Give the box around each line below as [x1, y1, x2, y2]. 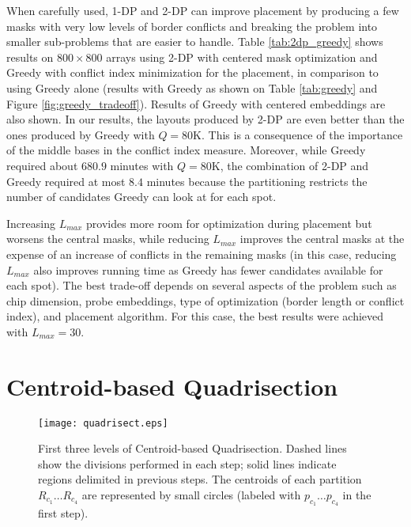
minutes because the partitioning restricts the [146, 173, 368, 189]
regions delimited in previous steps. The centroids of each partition [38, 471, 362, 487]
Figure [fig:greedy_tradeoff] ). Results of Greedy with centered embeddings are [6, 95, 386, 112]
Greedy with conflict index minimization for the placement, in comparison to [6, 64, 379, 81]
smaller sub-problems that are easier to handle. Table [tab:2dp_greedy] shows [6, 33, 383, 50]
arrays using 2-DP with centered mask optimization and [106, 48, 378, 65]
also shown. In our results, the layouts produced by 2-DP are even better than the [6, 111, 405, 127]
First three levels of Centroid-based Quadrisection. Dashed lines [38, 440, 347, 457]
